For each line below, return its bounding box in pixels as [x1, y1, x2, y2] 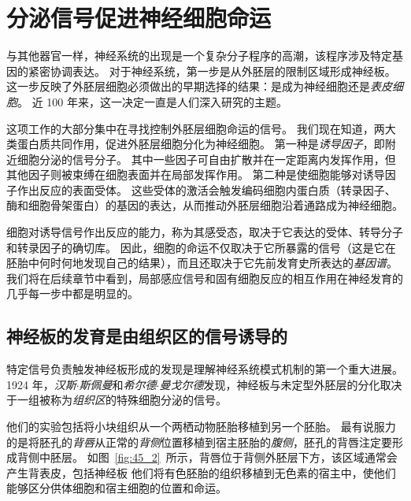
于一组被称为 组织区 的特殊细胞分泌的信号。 [6, 392, 227, 408]
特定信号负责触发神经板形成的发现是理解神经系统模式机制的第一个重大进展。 [6, 361, 403, 377]
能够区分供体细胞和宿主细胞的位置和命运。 [6, 480, 227, 496]
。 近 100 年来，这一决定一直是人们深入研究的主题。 [17, 93, 287, 109]
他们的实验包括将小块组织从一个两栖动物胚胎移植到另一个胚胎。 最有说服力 [6, 418, 396, 435]
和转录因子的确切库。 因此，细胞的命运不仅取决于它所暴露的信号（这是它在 [6, 239, 396, 255]
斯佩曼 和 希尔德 [79, 376, 157, 392]
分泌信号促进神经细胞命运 [6, 2, 272, 34]
